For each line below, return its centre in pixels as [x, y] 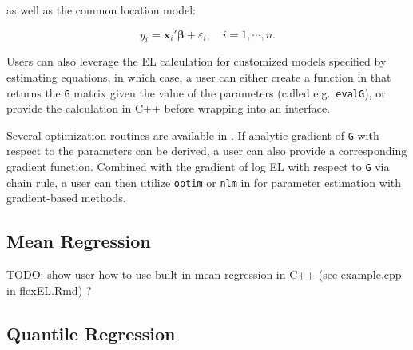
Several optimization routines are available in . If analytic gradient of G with [193, 135]
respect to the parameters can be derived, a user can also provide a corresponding [207, 151]
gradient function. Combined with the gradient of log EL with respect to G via [198, 167]
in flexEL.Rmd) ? [49, 290]
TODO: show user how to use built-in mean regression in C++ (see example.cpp [204, 274]
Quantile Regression [91, 333]
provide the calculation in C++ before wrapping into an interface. [169, 108]
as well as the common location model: [101, 10]
